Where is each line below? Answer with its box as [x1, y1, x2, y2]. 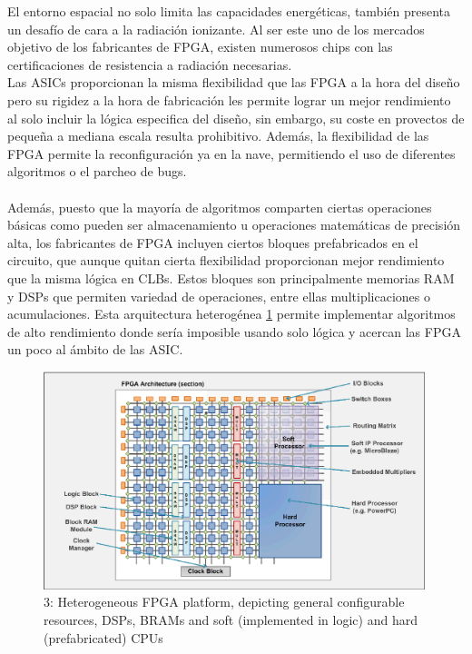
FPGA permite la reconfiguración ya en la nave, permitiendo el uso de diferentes [7, 144, 456, 163]
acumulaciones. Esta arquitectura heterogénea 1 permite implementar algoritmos [7, 304, 456, 323]
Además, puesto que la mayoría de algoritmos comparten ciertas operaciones [7, 197, 432, 216]
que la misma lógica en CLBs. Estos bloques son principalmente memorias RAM [7, 268, 455, 287]
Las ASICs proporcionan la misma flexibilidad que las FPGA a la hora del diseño [7, 73, 460, 92]
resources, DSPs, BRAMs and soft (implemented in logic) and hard [44, 610, 418, 629]
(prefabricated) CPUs [44, 628, 163, 647]
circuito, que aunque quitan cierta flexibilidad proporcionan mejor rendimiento [7, 251, 445, 270]
